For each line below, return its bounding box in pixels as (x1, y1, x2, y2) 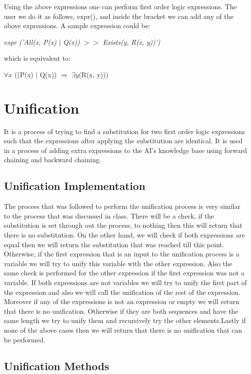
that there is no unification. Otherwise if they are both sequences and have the (4, 306, 238, 316)
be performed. (4, 334, 46, 344)
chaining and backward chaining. (4, 154, 101, 165)
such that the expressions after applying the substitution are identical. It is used (4, 136, 243, 146)
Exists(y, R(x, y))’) (102, 36, 161, 47)
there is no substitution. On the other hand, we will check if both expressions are (4, 230, 245, 240)
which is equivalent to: (4, 53, 70, 63)
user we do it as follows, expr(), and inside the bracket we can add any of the (4, 11, 234, 21)
